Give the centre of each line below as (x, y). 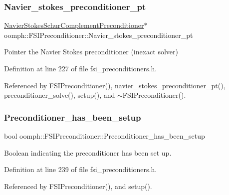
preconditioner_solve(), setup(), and (60, 95)
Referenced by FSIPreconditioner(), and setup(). (78, 186)
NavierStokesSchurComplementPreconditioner (74, 25)
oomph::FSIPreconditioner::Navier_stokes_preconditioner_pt (99, 35)
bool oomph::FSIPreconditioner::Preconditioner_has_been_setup (105, 136)
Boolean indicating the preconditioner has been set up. (88, 152)
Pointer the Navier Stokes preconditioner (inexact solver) (91, 52)
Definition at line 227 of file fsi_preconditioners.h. (81, 68)
